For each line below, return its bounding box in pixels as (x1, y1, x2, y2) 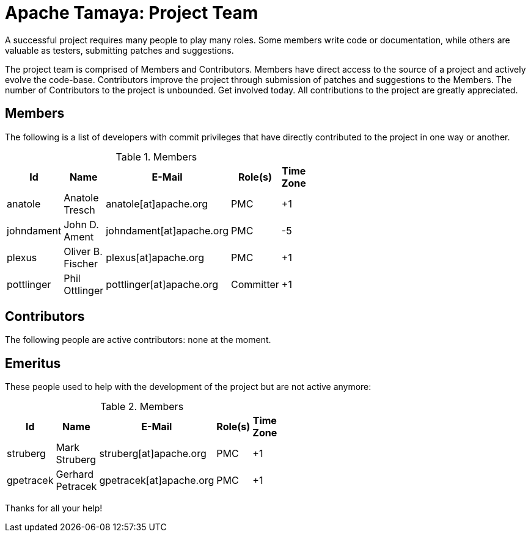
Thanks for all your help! (5, 503, 103, 514)
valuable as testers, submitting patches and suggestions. (5, 45, 234, 56)
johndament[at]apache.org (106, 224, 229, 237)
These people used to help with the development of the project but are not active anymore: (5, 381, 372, 392)
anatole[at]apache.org (106, 197, 208, 210)
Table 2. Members (100, 400, 184, 413)
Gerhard (56, 468, 93, 481)
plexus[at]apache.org (106, 251, 205, 264)
